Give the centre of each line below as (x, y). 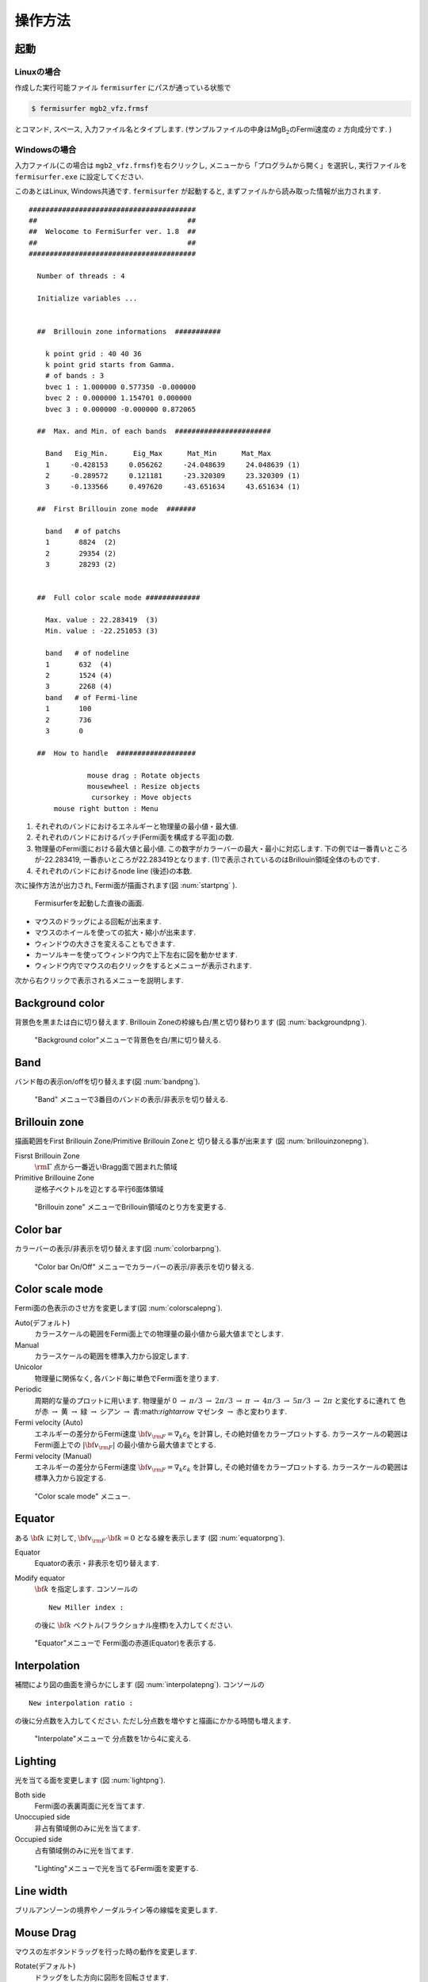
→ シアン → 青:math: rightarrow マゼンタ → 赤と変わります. (189, 1411)
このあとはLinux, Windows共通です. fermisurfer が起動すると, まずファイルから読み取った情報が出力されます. (198, 191)
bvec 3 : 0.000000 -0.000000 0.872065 (120, 409)
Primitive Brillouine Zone (54, 1178)
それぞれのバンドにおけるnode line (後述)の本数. (113, 870)
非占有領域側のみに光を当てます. (88, 1828)
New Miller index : (86, 1607)
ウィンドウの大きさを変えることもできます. (105, 943)
